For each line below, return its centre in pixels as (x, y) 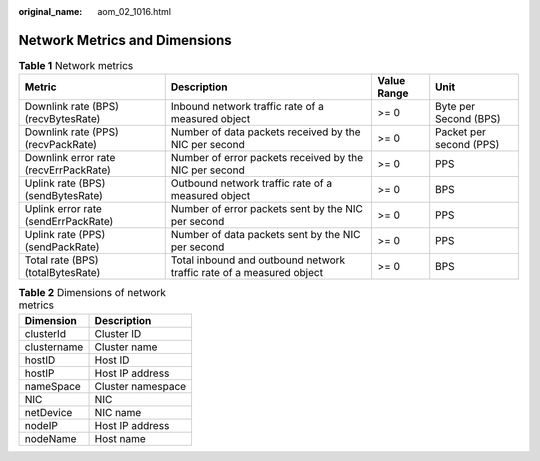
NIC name (118, 412)
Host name (120, 438)
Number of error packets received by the (267, 158)
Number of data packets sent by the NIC (265, 235)
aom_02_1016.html (134, 11)
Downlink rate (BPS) (72, 107)
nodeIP (41, 425)
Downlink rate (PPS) (71, 132)
